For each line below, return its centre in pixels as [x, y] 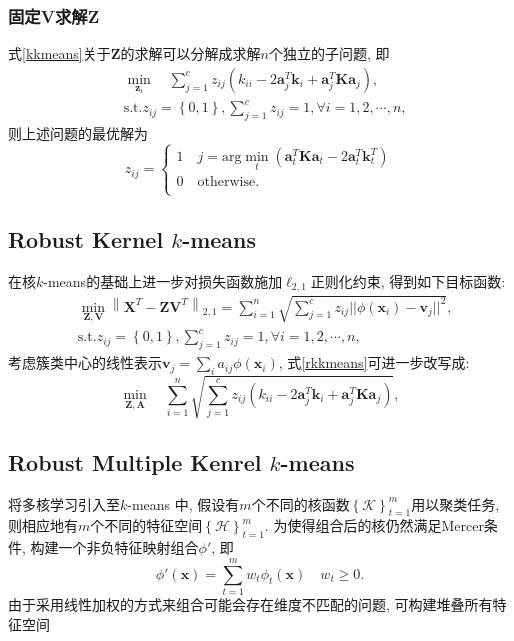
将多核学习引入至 [64, 503]
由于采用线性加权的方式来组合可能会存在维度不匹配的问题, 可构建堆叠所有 [250, 604]
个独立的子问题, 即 [329, 53]
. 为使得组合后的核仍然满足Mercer [374, 525]
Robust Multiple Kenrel [135, 461]
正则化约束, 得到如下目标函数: [408, 280]
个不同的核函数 [300, 503]
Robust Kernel [86, 238]
